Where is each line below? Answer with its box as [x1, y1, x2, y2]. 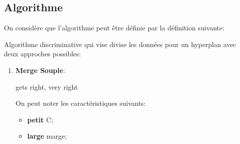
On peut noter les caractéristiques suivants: [15, 98, 146, 108]
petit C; [27, 114, 53, 124]
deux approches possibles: [4, 48, 81, 59]
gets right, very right [15, 81, 78, 92]
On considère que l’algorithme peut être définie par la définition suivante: [4, 23, 225, 33]
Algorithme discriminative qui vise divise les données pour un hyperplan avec [4, 39, 237, 49]
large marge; [27, 131, 67, 141]
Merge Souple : [15, 65, 65, 75]
